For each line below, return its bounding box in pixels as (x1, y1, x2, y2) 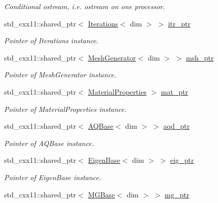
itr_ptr (168, 18, 191, 28)
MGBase (88, 189, 115, 199)
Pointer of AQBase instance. (4, 137, 94, 148)
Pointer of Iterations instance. (4, 35, 99, 46)
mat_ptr (161, 86, 188, 97)
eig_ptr (170, 155, 194, 165)
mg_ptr (164, 189, 189, 199)
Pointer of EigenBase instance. (4, 171, 102, 182)
